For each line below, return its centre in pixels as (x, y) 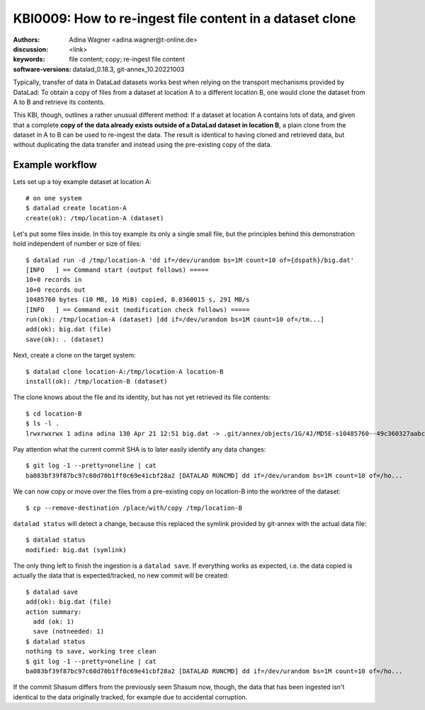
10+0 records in (54, 280)
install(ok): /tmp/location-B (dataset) (97, 381)
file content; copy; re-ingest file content (127, 59)
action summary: (54, 612)
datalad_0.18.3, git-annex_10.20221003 (129, 69)
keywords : (29, 59)
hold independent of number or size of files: (77, 244)
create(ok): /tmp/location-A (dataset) (95, 218)
